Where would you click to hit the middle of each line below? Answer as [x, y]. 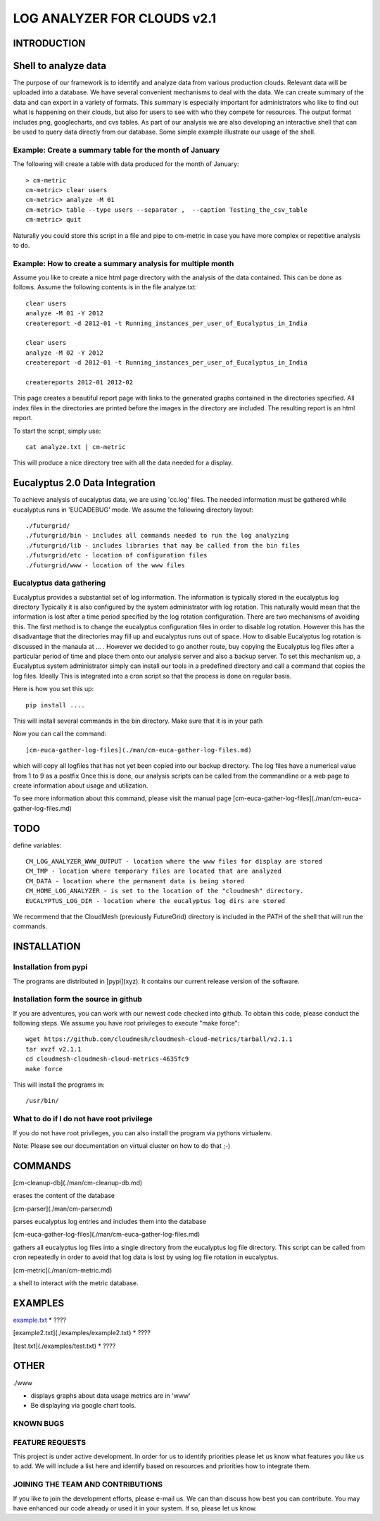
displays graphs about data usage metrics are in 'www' [111, 1395]
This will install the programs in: [59, 1085]
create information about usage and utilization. [81, 785]
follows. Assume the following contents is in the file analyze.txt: [105, 287]
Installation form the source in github [77, 999]
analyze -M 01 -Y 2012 [65, 314]
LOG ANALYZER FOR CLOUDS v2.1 [115, 18]
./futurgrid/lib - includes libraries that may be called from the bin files [163, 545]
